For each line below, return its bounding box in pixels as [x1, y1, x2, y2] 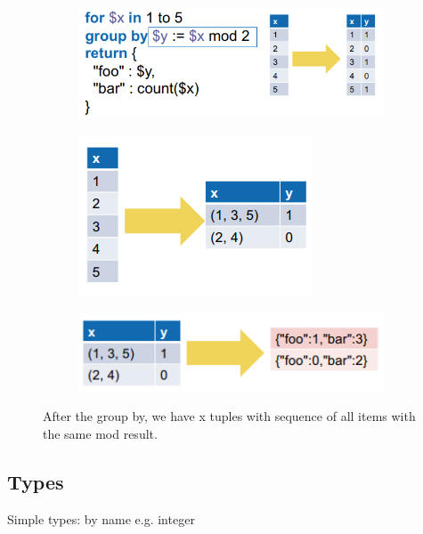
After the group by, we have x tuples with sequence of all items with [43, 407, 416, 425]
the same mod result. [43, 424, 158, 442]
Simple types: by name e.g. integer [7, 509, 195, 528]
